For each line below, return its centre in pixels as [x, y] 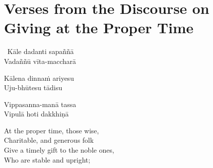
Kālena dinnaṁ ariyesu [39, 78]
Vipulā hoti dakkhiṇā [36, 114]
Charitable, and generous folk [49, 140]
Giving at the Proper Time [99, 28]
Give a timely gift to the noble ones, [59, 150]
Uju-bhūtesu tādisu [33, 87]
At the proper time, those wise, [52, 130]
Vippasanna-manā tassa [40, 104]
